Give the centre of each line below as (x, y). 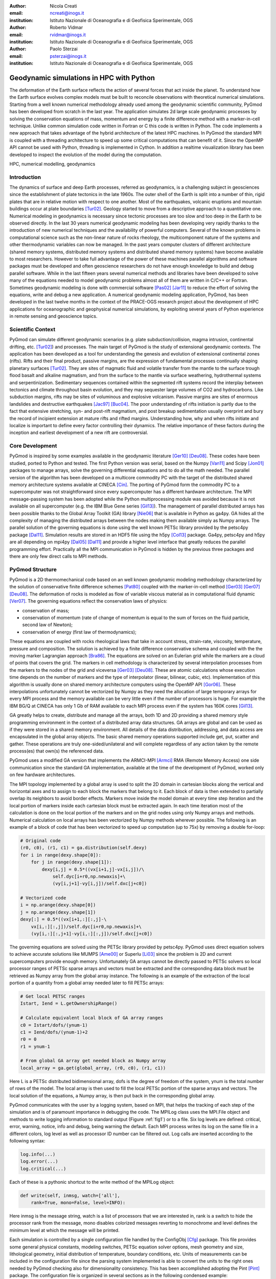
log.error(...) (39, 1162)
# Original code (41, 841)
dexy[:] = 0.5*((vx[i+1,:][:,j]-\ (63, 919)
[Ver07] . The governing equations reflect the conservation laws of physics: (88, 601)
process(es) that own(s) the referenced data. (57, 751)
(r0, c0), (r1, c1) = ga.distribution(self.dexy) (84, 848)
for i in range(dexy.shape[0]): (61, 855)
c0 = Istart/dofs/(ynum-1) (54, 1025)
